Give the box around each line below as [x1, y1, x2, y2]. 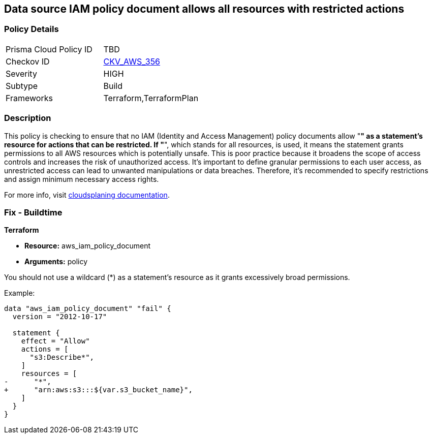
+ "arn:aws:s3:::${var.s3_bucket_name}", [4, 386, 193, 394]
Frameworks [6, 92, 53, 103]
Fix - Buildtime [4, 207, 63, 217]
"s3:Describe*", [29, 353, 95, 362]
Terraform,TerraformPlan [103, 92, 199, 103]
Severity [6, 68, 37, 79]
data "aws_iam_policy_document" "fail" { [4, 304, 171, 313]
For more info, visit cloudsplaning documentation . [4, 190, 170, 199]
